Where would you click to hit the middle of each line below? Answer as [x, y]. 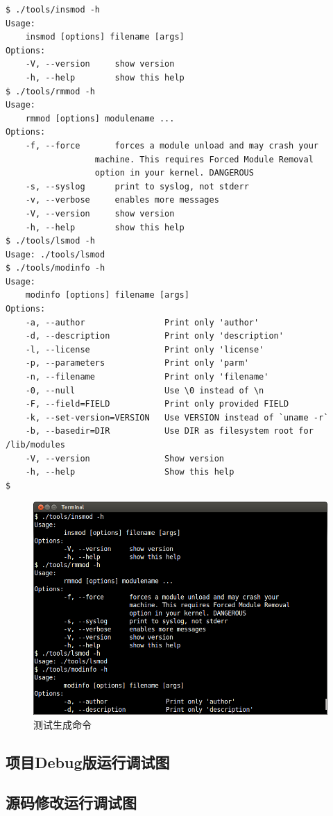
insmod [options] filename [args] [105, 37]
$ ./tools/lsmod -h [50, 241]
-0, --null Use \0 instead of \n [145, 390]
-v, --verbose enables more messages [122, 200]
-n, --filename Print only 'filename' [147, 377]
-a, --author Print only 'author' [142, 322]
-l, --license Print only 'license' [145, 349]
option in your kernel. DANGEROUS [174, 173]
